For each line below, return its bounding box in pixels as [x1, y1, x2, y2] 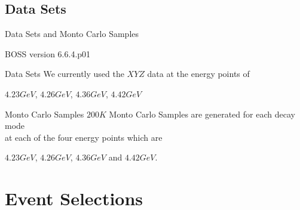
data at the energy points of [147, 67, 250, 80]
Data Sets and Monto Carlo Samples [5, 27, 139, 40]
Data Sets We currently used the [5, 67, 124, 80]
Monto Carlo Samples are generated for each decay [109, 107, 295, 120]
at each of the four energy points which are [5, 131, 163, 143]
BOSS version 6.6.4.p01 [5, 47, 91, 60]
